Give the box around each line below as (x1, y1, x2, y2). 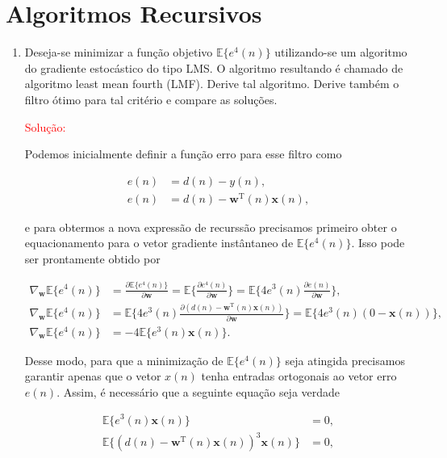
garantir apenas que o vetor (24, 368, 161, 384)
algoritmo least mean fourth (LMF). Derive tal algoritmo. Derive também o (24, 75, 399, 92)
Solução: (24, 118, 66, 135)
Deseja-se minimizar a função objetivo (24, 44, 213, 61)
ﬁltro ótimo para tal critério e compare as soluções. (24, 90, 278, 107)
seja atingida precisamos (285, 351, 405, 368)
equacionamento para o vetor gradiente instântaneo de (24, 234, 294, 251)
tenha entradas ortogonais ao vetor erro (201, 368, 397, 384)
